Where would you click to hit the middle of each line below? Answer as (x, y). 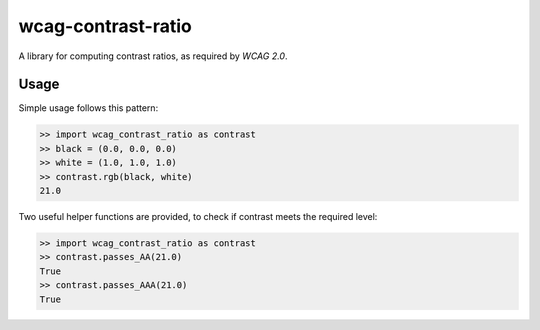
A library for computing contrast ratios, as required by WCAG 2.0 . (153, 56)
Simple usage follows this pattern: (88, 108)
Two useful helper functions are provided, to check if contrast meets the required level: (198, 216)
